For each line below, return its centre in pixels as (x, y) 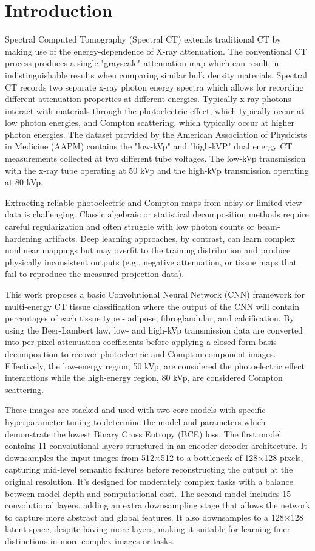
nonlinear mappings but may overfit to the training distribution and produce (148, 250)
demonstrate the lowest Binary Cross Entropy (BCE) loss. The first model (143, 433)
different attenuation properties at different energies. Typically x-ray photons (148, 99)
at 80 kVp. (24, 182)
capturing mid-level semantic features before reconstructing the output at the (149, 469)
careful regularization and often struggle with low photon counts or (130, 226)
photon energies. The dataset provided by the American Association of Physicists (156, 134)
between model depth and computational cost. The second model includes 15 (148, 493)
